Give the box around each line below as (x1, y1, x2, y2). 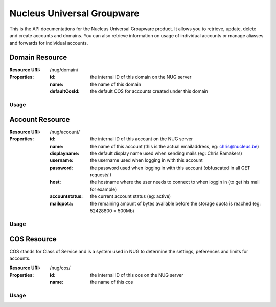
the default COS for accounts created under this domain (90, 88, 208, 94)
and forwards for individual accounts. (9, 40, 88, 46)
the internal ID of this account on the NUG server (90, 136, 193, 142)
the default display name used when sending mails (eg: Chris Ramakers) (90, 150, 242, 156)
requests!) (90, 172, 112, 178)
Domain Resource (9, 53, 67, 62)
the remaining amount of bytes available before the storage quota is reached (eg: (90, 200, 261, 207)
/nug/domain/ (50, 67, 79, 73)
